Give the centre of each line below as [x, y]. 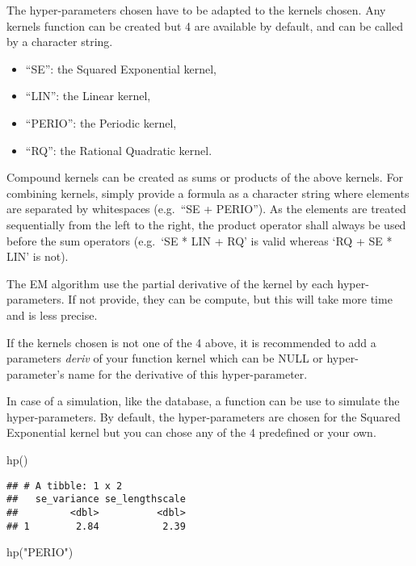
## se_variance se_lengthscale [96, 499]
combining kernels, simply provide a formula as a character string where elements [208, 193]
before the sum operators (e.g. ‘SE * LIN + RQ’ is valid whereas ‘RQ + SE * [200, 240]
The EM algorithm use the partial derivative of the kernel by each [170, 283]
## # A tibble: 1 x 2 [65, 486]
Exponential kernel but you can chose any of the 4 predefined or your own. [191, 432]
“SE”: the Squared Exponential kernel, [121, 68]
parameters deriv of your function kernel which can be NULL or [165, 358]
